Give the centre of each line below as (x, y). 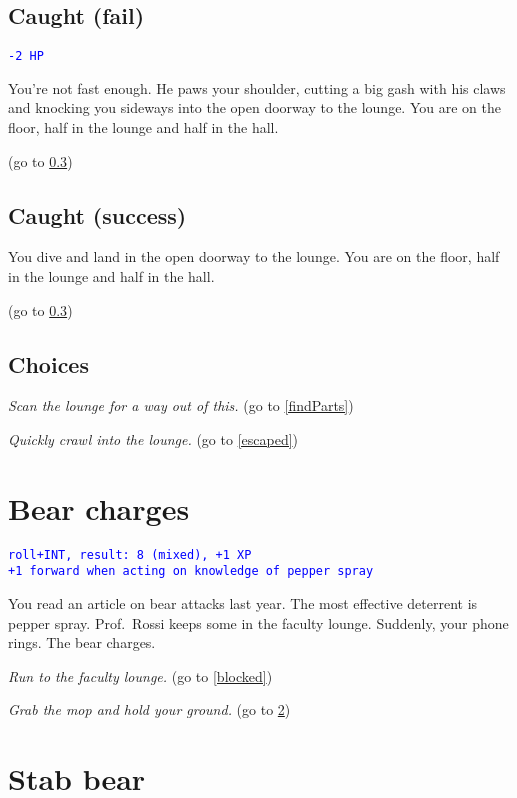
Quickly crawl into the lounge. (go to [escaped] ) (153, 439)
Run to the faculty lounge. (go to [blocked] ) (140, 675)
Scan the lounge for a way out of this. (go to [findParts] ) (181, 405)
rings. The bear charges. (82, 642)
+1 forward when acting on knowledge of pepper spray (191, 571)
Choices (48, 363)
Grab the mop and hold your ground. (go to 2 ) (149, 709)
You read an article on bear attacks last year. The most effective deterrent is (243, 603)
